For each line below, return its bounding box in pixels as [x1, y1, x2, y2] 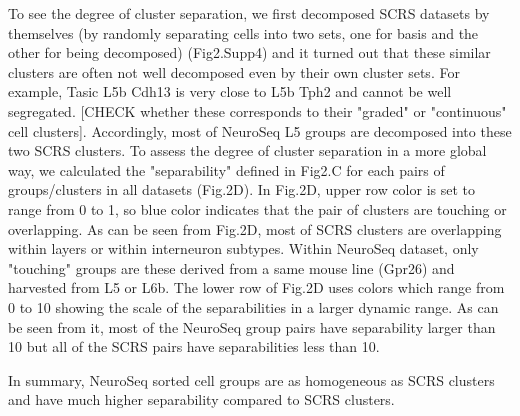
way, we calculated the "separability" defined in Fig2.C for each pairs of [8, 159, 445, 180]
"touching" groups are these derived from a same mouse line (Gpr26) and [8, 257, 455, 278]
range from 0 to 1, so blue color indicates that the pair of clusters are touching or [8, 198, 507, 219]
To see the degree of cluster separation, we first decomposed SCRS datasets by [8, 3, 490, 23]
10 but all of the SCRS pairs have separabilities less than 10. [8, 336, 380, 357]
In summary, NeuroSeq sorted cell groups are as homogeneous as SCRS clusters [8, 369, 495, 390]
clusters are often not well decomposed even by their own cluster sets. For [8, 61, 460, 82]
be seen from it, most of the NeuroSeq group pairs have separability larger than [8, 316, 496, 337]
